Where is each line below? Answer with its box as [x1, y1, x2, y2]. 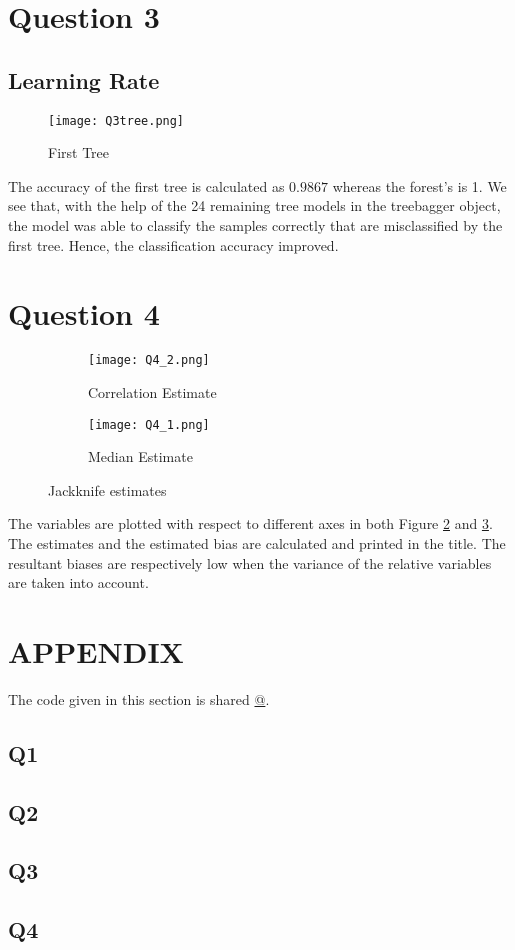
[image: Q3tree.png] [48, 113, 185, 128]
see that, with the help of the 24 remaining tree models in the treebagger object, [8, 195, 501, 216]
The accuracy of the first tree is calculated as [8, 175, 285, 196]
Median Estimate [88, 446, 193, 467]
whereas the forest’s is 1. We [332, 175, 507, 196]
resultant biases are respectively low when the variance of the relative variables [8, 552, 492, 573]
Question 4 [8, 293, 160, 334]
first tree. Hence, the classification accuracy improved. [8, 234, 339, 255]
